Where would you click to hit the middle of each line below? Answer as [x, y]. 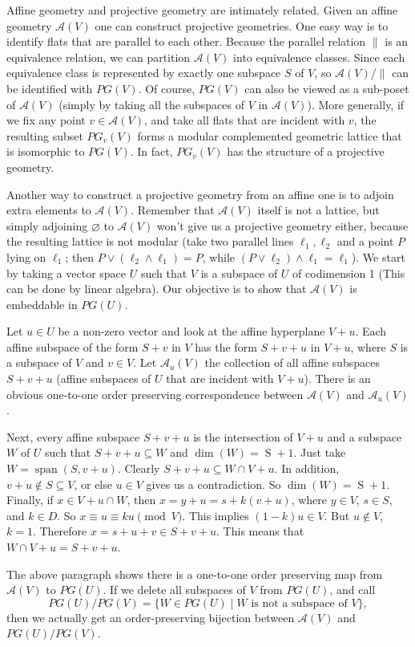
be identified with [50, 88]
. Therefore [60, 531]
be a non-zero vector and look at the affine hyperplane [191, 331]
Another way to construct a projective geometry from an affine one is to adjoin [200, 194]
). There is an [337, 378]
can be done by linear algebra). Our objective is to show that [157, 289]
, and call [353, 590]
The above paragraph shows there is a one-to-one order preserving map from [195, 574]
